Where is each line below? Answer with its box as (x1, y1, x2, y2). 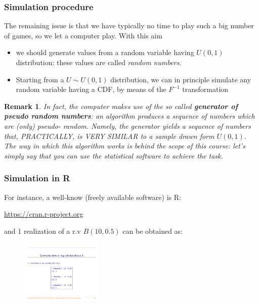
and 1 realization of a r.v (4, 225, 81, 236)
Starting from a (16, 74, 64, 84)
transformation (182, 84, 229, 94)
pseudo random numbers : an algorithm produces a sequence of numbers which (4, 111, 255, 121)
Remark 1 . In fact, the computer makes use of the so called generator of (4, 100, 238, 111)
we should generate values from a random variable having (16, 47, 194, 58)
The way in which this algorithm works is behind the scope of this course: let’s (4, 140, 245, 151)
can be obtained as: (122, 225, 183, 236)
